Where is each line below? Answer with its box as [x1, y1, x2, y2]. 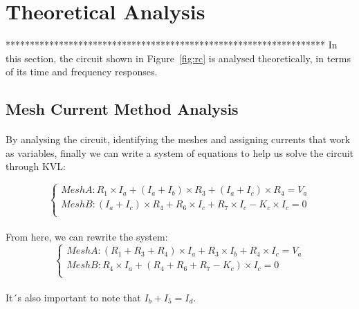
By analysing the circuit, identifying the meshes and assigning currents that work [6, 132, 351, 147]
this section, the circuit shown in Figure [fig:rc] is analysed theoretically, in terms [6, 50, 351, 65]
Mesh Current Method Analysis [6, 98, 239, 120]
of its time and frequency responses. [6, 64, 158, 79]
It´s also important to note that [6, 290, 141, 305]
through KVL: [6, 159, 66, 174]
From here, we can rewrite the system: [6, 230, 168, 244]
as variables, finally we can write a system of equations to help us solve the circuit [6, 145, 354, 160]
